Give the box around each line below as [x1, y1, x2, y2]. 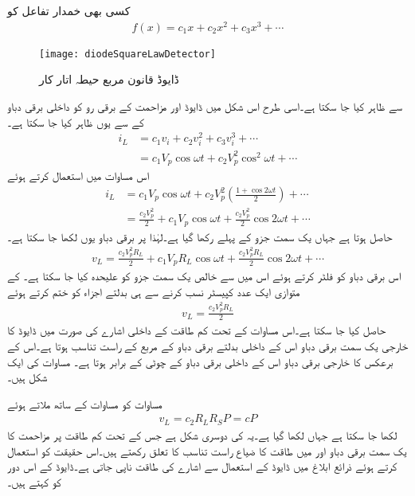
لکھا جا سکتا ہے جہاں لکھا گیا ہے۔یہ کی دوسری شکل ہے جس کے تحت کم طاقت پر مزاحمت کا [7, 426, 397, 443]
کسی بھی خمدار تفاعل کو [7, 2, 131, 18]
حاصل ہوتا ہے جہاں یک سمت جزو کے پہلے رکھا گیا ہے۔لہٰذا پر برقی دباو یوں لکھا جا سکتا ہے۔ [7, 228, 393, 244]
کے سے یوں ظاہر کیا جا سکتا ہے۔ [7, 113, 144, 130]
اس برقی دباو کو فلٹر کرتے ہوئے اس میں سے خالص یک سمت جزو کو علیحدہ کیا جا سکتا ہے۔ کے [7, 268, 401, 284]
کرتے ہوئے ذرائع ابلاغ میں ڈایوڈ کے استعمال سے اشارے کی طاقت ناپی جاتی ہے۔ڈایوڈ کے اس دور [7, 458, 397, 475]
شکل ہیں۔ [7, 369, 48, 385]
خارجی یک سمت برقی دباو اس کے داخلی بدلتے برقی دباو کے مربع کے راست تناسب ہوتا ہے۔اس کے [7, 338, 409, 354]
